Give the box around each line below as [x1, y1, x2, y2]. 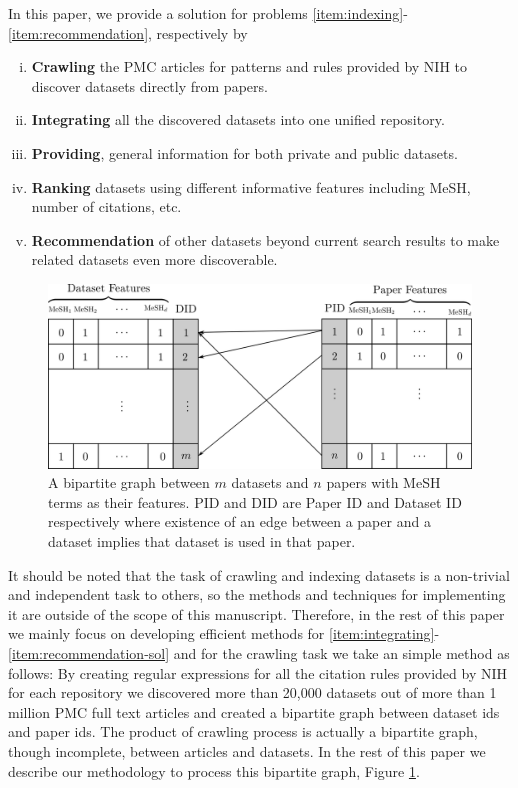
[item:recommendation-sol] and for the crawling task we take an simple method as [8, 642, 510, 663]
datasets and [231, 472, 309, 493]
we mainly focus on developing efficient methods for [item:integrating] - [8, 623, 440, 644]
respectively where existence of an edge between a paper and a [48, 511, 431, 532]
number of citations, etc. [31, 196, 182, 217]
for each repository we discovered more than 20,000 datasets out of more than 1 [8, 682, 497, 703]
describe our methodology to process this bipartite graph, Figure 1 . [8, 760, 420, 781]
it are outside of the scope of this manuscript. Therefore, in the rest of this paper [8, 603, 505, 624]
